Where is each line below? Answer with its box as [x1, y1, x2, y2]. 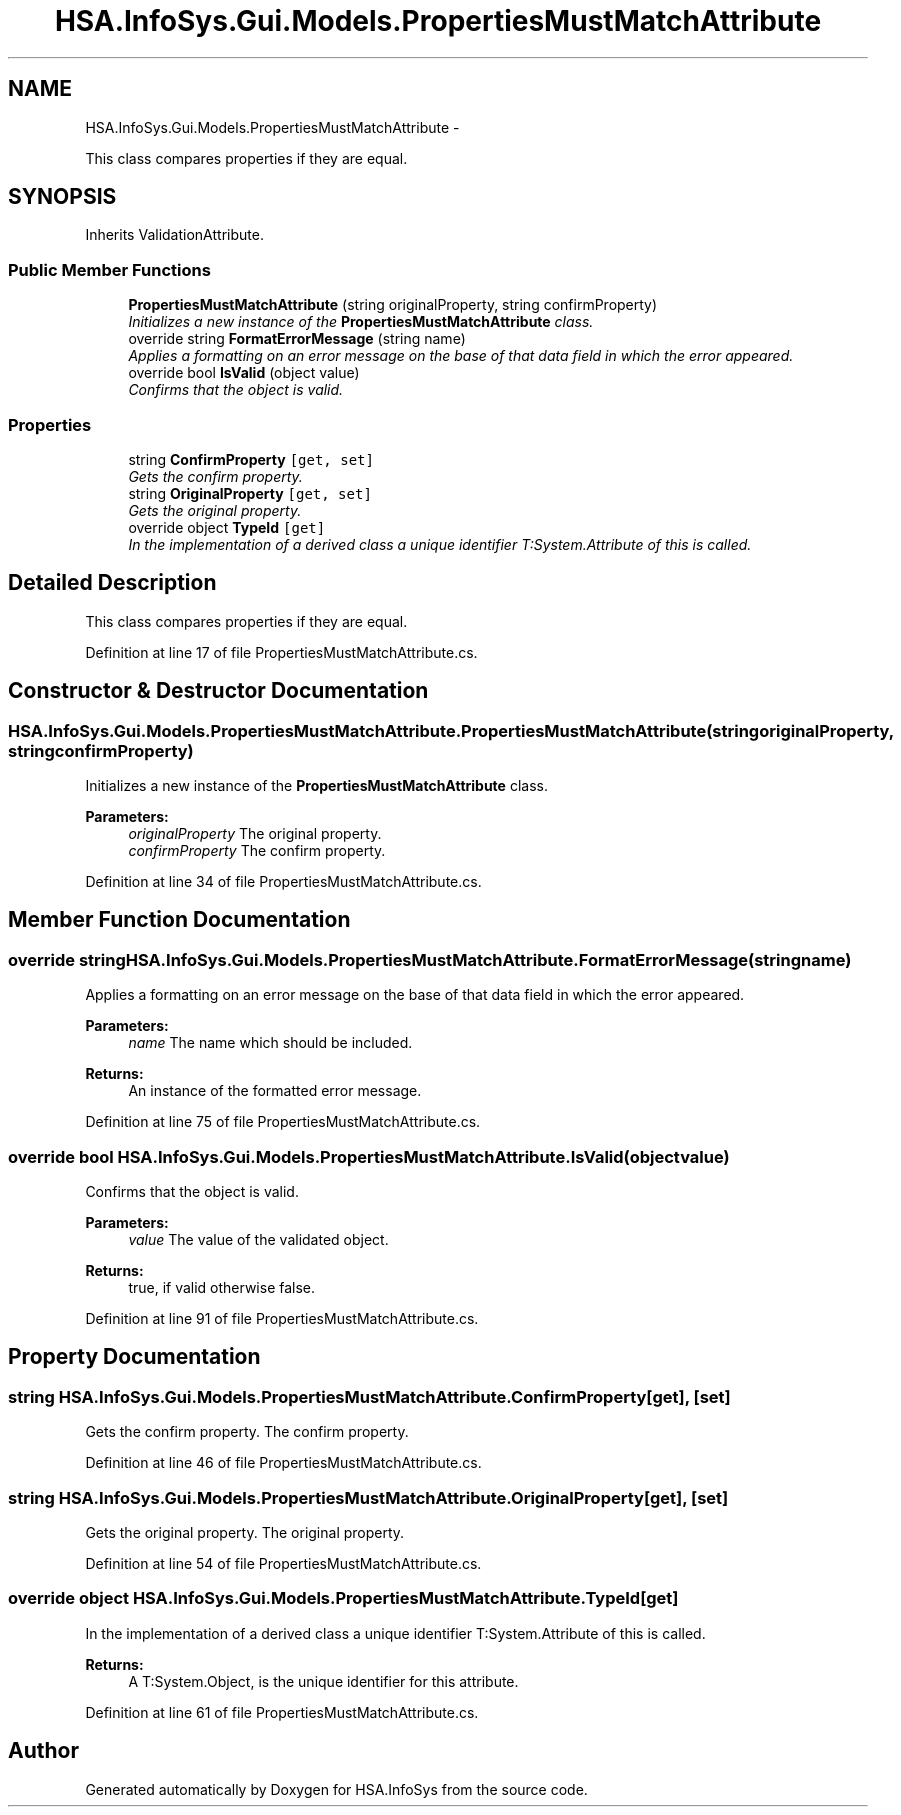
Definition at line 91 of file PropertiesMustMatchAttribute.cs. [85, 1309, 479, 1327]
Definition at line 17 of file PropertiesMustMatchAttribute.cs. [85, 643, 478, 661]
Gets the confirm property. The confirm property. [85, 1423, 409, 1441]
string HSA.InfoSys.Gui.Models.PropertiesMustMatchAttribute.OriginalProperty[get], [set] [8, 1487, 729, 1508]
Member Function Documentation [8, 907, 351, 933]
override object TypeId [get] [128, 518, 326, 536]
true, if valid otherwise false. [128, 1278, 316, 1296]
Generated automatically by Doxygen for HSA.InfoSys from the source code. [85, 1780, 588, 1798]
